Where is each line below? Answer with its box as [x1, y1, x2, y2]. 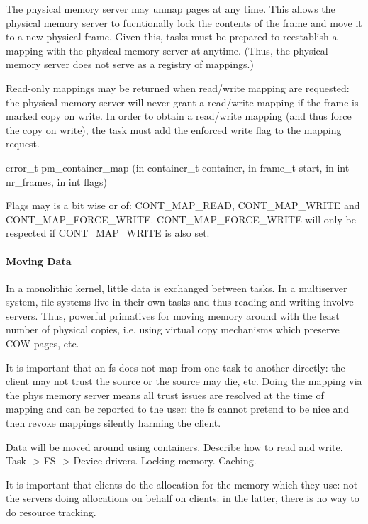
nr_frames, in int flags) [6, 174, 107, 189]
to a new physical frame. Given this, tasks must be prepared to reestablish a [6, 29, 338, 44]
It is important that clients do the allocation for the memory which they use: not [6, 476, 358, 491]
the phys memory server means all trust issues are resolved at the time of [6, 387, 324, 402]
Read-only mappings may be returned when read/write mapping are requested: [6, 80, 350, 95]
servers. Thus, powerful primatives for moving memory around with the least [6, 308, 340, 323]
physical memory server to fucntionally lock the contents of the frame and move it [6, 15, 362, 30]
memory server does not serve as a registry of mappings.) [6, 57, 254, 72]
